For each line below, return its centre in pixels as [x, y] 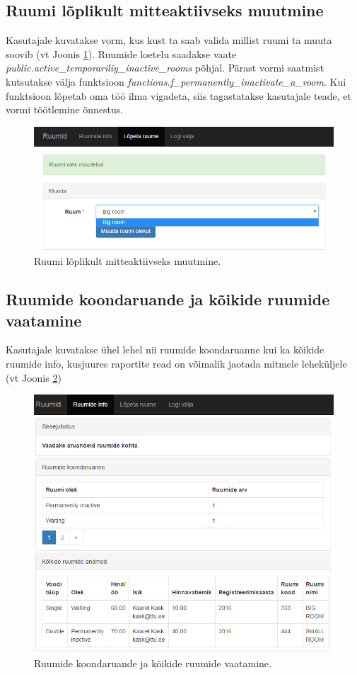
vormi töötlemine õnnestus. [65, 109]
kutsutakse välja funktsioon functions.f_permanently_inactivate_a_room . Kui [176, 81]
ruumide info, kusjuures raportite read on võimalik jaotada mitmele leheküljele [176, 364]
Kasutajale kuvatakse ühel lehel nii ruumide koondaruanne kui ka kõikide [165, 350]
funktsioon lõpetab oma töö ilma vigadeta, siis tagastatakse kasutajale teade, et [178, 95]
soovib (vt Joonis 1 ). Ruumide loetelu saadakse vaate [121, 53]
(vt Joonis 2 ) [34, 377]
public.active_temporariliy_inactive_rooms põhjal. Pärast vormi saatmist [165, 68]
